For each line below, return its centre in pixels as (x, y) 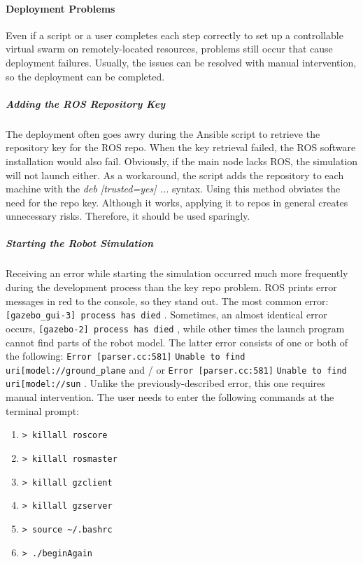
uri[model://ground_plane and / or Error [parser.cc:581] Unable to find (176, 369)
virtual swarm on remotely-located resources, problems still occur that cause (169, 49)
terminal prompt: (43, 410)
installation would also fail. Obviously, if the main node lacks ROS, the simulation (182, 161)
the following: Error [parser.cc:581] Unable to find (126, 356)
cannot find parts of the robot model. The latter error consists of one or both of (177, 342)
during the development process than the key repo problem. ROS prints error (171, 287)
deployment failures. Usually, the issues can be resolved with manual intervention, (181, 62)
